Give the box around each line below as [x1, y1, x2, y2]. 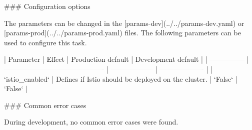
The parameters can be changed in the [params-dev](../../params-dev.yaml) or [4, 17, 244, 28]
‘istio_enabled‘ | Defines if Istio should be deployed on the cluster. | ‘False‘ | [4, 73, 237, 84]
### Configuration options [4, 1, 90, 11]
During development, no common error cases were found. [4, 117, 178, 127]
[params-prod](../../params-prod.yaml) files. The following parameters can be [4, 27, 241, 38]
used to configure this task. [4, 37, 87, 47]
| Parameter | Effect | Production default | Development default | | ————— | [4, 54, 249, 64]
